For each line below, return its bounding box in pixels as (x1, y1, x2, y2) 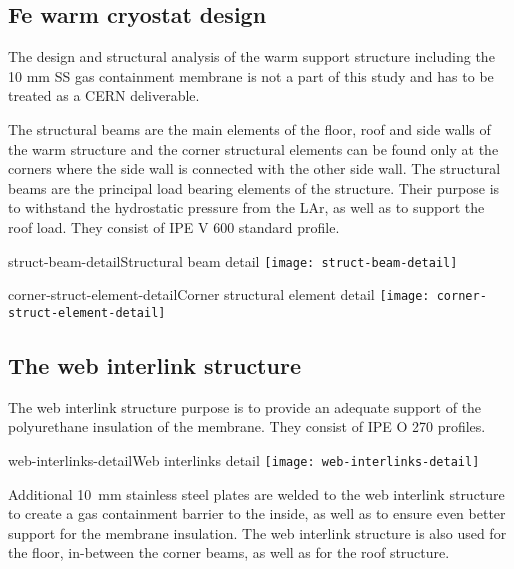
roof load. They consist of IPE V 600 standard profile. (8, 216, 340, 237)
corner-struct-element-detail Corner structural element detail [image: (8, 284, 430, 305)
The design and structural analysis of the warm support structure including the (8, 46, 495, 67)
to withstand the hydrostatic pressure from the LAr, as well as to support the (8, 197, 485, 218)
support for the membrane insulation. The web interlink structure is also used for (8, 522, 507, 543)
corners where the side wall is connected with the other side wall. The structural (8, 158, 501, 179)
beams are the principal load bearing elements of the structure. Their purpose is (8, 177, 500, 198)
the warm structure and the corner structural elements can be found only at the (8, 138, 499, 159)
